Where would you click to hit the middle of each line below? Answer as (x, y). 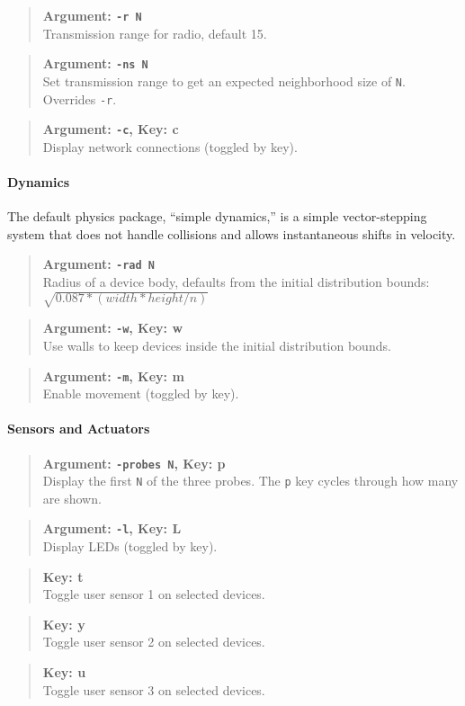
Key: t (63, 576)
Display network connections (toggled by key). (170, 146)
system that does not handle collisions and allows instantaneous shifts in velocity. (232, 233)
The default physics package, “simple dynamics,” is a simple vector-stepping (217, 216)
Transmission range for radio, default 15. (155, 33)
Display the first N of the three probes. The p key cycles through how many (250, 481)
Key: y (64, 624)
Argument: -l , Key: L (112, 528)
